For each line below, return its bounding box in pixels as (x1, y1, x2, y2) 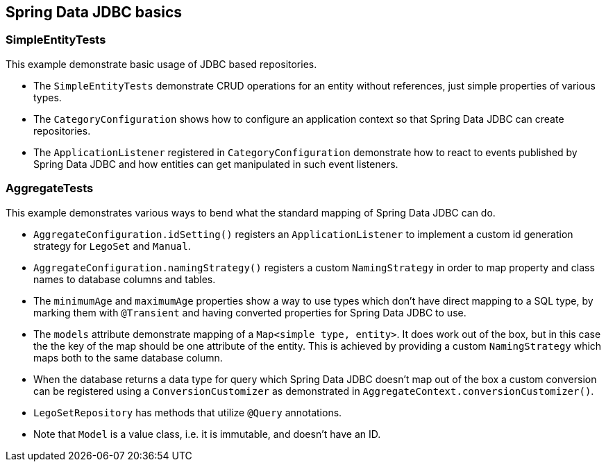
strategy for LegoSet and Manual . (33, 239, 191, 252)
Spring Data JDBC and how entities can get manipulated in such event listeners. (33, 158, 398, 170)
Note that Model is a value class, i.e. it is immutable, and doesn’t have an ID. (33, 427, 381, 440)
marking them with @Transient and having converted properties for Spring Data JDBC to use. (33, 306, 466, 319)
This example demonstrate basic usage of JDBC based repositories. (6, 58, 317, 70)
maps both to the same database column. (33, 351, 223, 364)
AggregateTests (6, 181, 94, 196)
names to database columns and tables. (33, 273, 216, 285)
